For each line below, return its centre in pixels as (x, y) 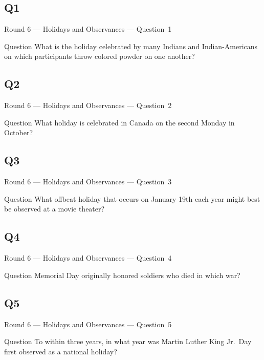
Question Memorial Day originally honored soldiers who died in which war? (122, 275)
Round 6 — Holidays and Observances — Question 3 (88, 182)
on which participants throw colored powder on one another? (100, 56)
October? (19, 132)
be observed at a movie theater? (54, 209)
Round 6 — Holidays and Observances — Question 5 (88, 324)
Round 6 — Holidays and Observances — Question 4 (88, 258)
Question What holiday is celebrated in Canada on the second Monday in (119, 122)
